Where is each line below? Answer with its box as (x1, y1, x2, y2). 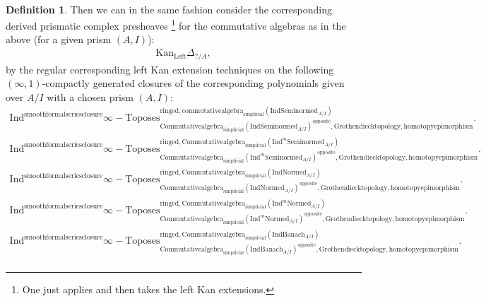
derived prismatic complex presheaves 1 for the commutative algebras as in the (6, 16, 346, 33)
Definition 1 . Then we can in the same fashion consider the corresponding (6, 1, 333, 16)
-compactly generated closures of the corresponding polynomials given (42, 76, 345, 90)
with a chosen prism (47, 89, 134, 104)
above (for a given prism (6, 32, 112, 47)
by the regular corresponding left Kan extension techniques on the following (6, 61, 334, 76)
